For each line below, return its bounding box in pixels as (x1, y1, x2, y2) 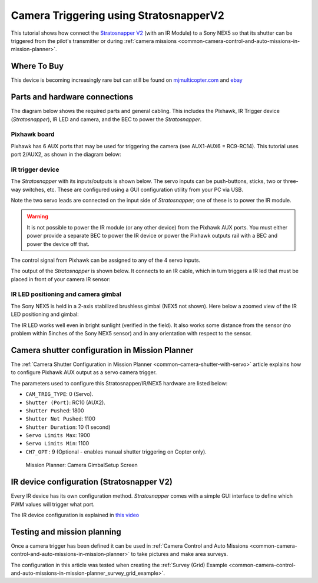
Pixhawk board (11, 130, 55, 138)
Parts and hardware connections (11, 92, 134, 102)
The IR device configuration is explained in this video (11, 511, 140, 518)
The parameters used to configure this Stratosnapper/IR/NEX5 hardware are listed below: (11, 379, 228, 387)
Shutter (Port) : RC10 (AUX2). (25, 399, 105, 406)
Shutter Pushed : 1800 (25, 407, 85, 414)
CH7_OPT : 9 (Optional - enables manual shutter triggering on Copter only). (25, 448, 207, 455)
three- (283, 178, 299, 185)
